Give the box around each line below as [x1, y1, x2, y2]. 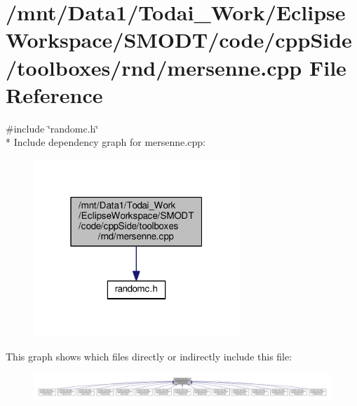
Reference [6, 80, 103, 109]
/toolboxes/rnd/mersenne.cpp [6, 53, 302, 81]
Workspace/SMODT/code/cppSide [6, 25, 352, 54]
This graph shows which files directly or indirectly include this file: [6, 349, 292, 363]
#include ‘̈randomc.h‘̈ [6, 121, 99, 135]
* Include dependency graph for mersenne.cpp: [6, 135, 206, 149]
